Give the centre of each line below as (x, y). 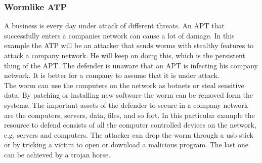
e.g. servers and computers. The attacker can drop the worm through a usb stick (129, 134)
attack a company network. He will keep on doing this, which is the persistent (125, 55)
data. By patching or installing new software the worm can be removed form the (129, 95)
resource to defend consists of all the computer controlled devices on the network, (130, 125)
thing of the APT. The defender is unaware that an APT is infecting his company (131, 65)
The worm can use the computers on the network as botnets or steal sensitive (124, 85)
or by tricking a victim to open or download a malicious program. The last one (126, 145)
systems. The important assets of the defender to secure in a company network (126, 105)
